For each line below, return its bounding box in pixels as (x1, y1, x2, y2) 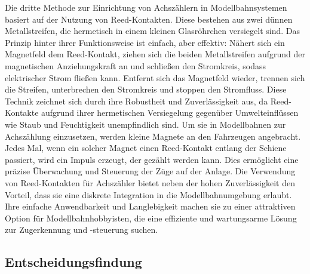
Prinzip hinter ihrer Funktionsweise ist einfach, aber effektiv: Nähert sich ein (5, 36, 285, 48)
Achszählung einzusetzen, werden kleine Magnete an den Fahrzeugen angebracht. (5, 130, 301, 142)
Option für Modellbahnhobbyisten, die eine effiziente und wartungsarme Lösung (5, 211, 297, 224)
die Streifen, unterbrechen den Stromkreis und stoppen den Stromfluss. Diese (5, 83, 287, 96)
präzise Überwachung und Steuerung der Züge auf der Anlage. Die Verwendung (5, 165, 296, 177)
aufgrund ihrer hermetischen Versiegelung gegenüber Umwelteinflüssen (41, 106, 299, 119)
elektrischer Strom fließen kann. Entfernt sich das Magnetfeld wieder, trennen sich (5, 71, 305, 84)
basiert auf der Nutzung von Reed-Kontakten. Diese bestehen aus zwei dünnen (5, 13, 293, 25)
